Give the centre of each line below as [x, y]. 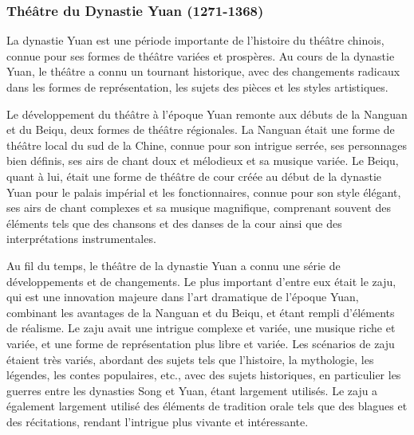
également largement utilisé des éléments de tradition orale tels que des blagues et [207, 406]
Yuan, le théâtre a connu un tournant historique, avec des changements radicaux [203, 71]
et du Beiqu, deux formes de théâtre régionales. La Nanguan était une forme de [201, 129]
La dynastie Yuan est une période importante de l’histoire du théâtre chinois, [195, 40]
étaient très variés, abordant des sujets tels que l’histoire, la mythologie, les [190, 359]
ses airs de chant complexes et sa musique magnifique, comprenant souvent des [199, 208]
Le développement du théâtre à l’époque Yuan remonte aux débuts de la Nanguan [207, 114]
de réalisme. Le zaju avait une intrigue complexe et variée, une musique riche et [201, 328]
